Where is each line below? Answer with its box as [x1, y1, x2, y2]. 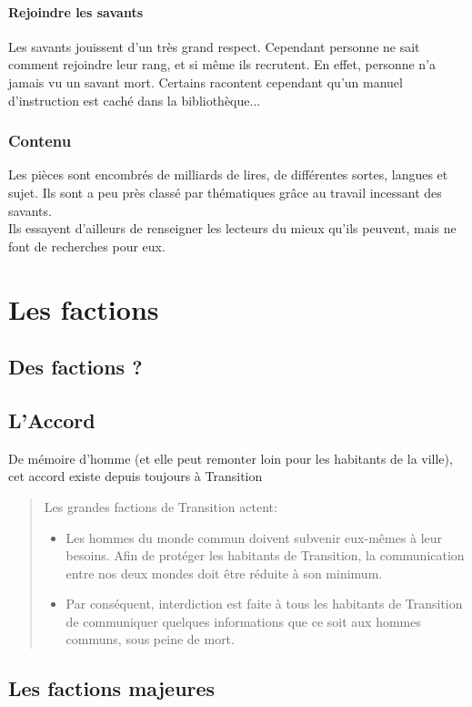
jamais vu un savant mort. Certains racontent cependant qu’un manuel [8, 72, 403, 91]
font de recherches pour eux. [8, 236, 166, 255]
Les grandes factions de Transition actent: [44, 497, 277, 516]
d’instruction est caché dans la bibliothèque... [8, 90, 261, 109]
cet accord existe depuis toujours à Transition [8, 466, 263, 486]
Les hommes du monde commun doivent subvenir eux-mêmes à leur [65, 528, 443, 547]
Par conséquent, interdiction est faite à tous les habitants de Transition [65, 594, 463, 613]
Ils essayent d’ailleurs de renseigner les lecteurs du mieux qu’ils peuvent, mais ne [8, 219, 457, 238]
